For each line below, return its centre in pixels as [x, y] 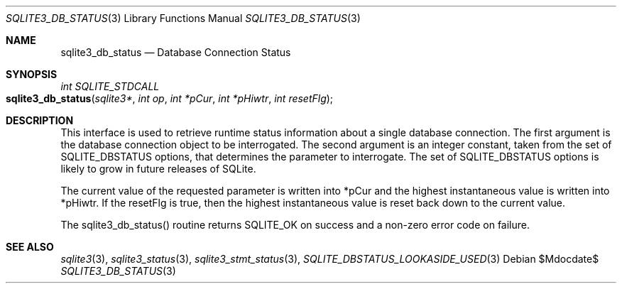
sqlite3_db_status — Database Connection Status [176, 52]
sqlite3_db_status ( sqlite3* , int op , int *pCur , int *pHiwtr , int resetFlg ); [170, 98]
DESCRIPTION [40, 120]
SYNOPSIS [32, 74]
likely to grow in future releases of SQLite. [158, 169]
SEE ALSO [30, 247]
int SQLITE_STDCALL [110, 86]
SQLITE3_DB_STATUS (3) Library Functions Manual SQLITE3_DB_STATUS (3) [183, 18]
